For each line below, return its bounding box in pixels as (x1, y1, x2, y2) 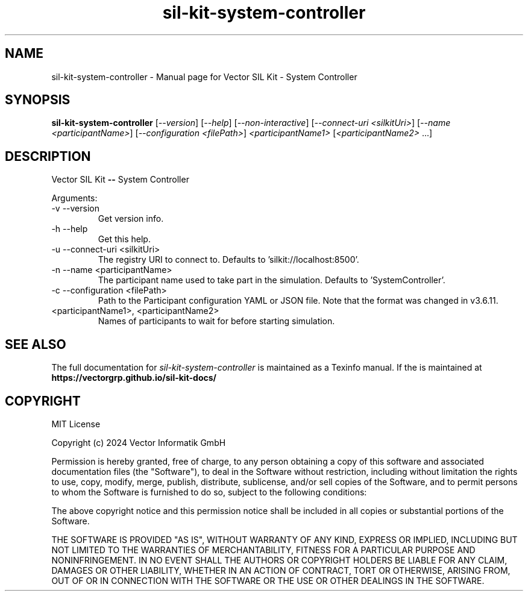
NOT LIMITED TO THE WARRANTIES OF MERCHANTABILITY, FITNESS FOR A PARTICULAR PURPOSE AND (51, 544, 476, 555)
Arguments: (51, 193, 98, 204)
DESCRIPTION (5, 148, 91, 164)
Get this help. (98, 234, 151, 245)
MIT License (51, 418, 101, 429)
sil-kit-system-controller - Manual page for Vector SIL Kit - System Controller (51, 71, 357, 82)
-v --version (51, 203, 99, 214)
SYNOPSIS (5, 92, 71, 108)
